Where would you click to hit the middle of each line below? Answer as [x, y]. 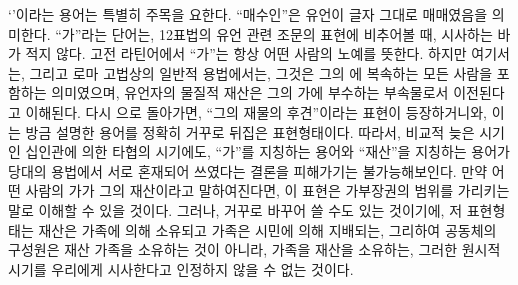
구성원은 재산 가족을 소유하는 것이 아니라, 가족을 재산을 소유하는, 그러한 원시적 [254, 249]
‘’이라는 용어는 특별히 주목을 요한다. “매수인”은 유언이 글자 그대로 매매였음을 [248, 14]
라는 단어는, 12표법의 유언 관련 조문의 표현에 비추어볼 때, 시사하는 [287, 33]
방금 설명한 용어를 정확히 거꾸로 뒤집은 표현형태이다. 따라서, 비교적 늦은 [250, 131]
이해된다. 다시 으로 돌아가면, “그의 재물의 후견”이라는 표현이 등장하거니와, [256, 111]
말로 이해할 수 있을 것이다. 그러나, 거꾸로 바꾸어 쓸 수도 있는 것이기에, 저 [235, 209]
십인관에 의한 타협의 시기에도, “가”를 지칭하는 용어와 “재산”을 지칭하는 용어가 [267, 151]
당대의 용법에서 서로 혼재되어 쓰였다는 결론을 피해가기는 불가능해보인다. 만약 [248, 170]
